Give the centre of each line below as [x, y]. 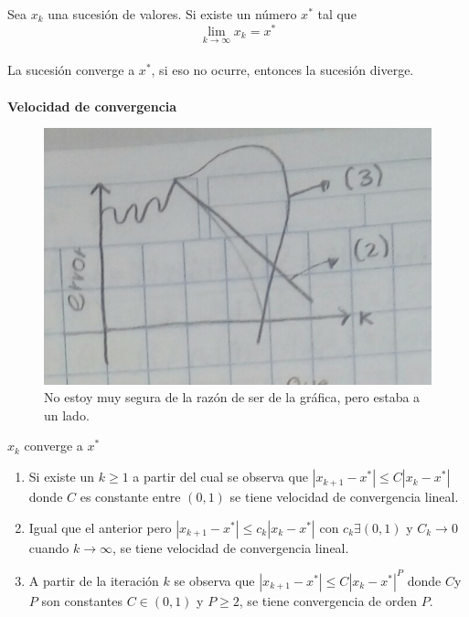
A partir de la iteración [94, 580]
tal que [337, 14]
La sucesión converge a [71, 70]
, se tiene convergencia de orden [328, 600]
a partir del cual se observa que [220, 477]
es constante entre [130, 497]
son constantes [82, 600]
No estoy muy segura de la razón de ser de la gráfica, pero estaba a [232, 397]
